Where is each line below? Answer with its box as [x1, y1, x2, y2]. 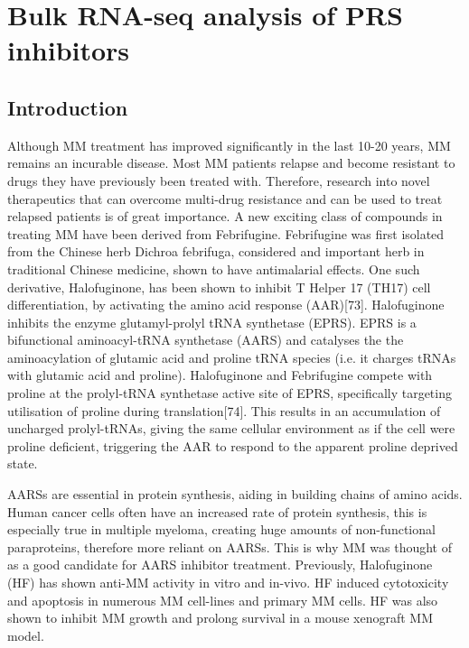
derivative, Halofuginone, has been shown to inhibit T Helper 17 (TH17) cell [7, 277, 431, 296]
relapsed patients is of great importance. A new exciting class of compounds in [7, 207, 443, 226]
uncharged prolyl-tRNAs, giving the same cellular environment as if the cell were [7, 419, 455, 438]
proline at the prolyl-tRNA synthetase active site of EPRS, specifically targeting [7, 384, 452, 403]
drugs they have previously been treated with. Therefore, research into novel [7, 171, 430, 190]
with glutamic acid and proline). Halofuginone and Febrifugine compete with [7, 366, 433, 384]
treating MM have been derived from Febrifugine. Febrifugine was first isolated [7, 224, 445, 243]
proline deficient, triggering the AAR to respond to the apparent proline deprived [7, 436, 458, 455]
